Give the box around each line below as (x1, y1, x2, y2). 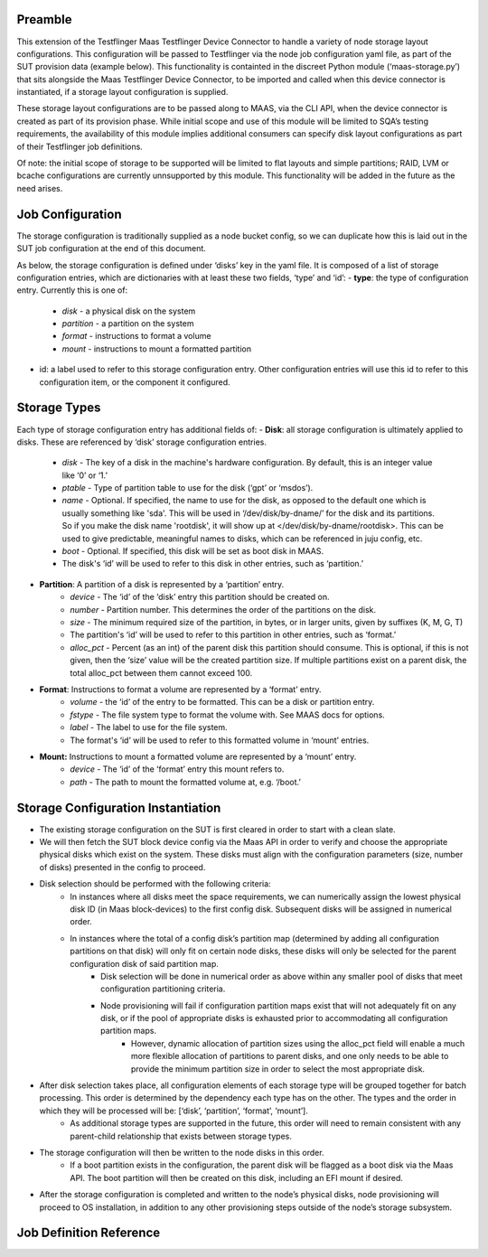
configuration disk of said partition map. (70, 958, 219, 969)
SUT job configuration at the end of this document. (16, 243, 207, 254)
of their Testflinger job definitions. (16, 141, 144, 152)
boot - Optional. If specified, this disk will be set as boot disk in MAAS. (61, 546, 324, 557)
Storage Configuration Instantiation (16, 800, 221, 815)
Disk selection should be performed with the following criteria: (39, 878, 271, 889)
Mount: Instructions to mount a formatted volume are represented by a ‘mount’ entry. (39, 751, 357, 762)
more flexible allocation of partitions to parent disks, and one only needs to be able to (131, 1051, 449, 1062)
